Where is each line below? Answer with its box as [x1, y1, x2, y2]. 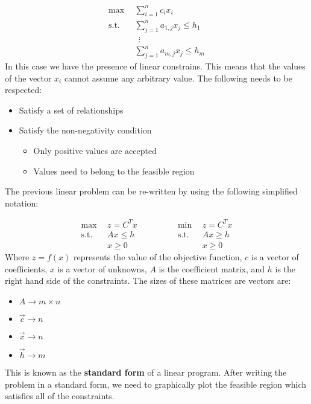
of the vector [5, 71, 52, 84]
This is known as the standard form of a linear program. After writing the [5, 365, 287, 378]
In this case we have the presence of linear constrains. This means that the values [5, 60, 306, 72]
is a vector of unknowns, [57, 262, 147, 275]
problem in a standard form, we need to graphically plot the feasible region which [5, 377, 307, 390]
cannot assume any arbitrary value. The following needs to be [64, 71, 292, 84]
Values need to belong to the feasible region [33, 164, 195, 177]
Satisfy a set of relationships [19, 103, 124, 116]
